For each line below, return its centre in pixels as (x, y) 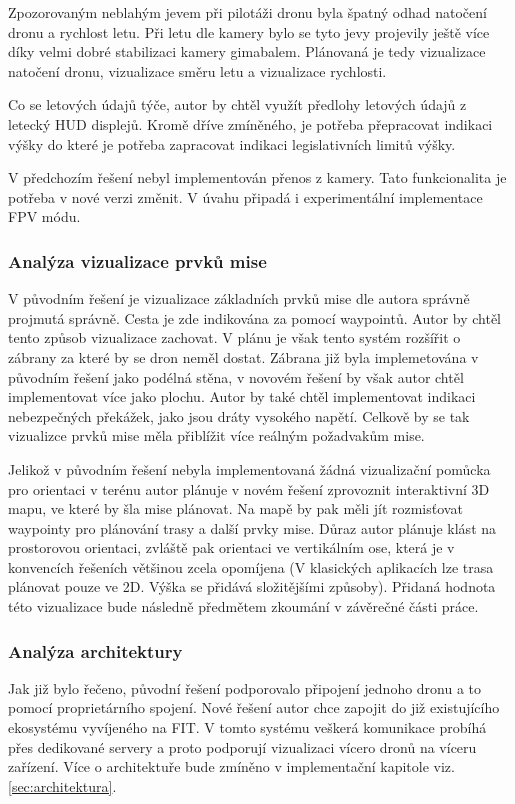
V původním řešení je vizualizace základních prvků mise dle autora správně (239, 298)
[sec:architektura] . (62, 785)
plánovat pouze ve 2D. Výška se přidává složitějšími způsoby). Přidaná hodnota (252, 586)
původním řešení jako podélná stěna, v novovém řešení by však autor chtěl (236, 376)
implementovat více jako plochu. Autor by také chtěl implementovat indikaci (242, 396)
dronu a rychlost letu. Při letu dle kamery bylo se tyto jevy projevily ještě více (249, 31)
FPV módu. (44, 216)
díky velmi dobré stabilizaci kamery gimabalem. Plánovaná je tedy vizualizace (247, 51)
